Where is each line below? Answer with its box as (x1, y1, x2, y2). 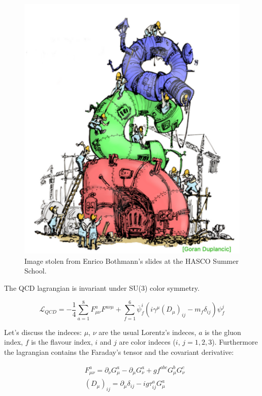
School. (24, 265, 47, 276)
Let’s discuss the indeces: (4, 326, 82, 337)
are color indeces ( (119, 337, 176, 347)
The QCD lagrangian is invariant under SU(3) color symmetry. (4, 282, 200, 293)
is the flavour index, (31, 337, 93, 347)
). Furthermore (212, 337, 258, 347)
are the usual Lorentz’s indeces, (99, 326, 196, 337)
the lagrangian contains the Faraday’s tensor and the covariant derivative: (4, 346, 234, 357)
